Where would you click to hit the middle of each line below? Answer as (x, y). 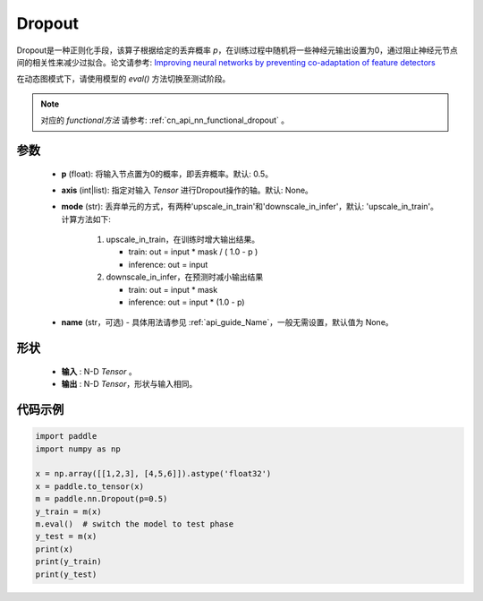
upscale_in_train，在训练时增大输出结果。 (183, 240)
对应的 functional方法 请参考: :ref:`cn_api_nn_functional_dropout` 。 (165, 120)
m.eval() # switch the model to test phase (135, 524)
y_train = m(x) (68, 511)
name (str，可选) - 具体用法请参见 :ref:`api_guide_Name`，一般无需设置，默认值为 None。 (227, 322)
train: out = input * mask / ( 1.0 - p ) (193, 252)
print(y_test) (66, 574)
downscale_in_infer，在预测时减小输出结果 (185, 277)
